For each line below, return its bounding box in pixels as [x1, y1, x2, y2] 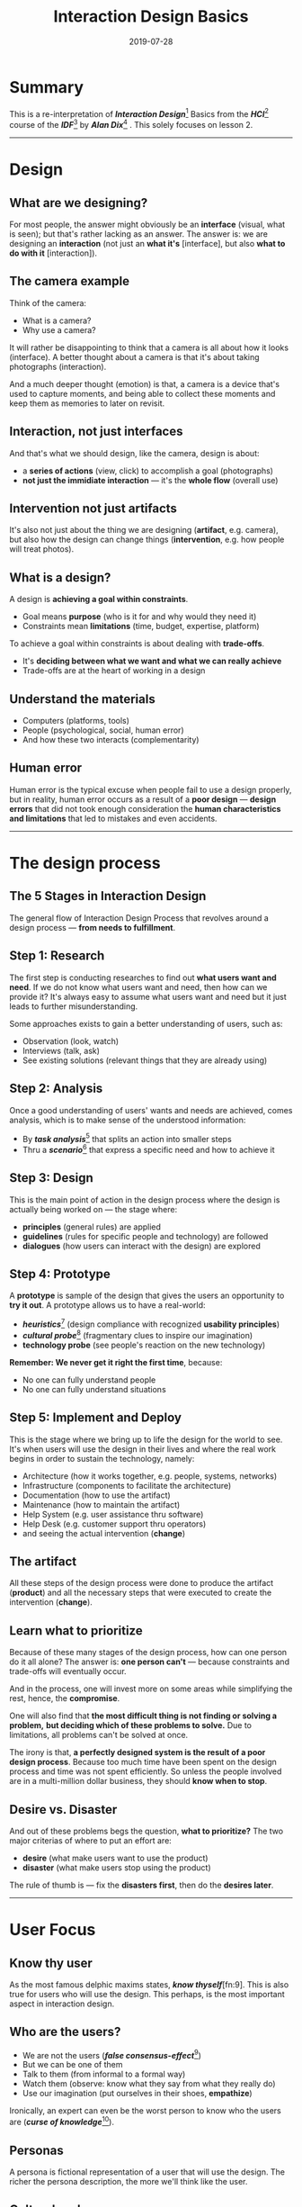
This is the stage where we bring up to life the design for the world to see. [9, 1434, 283, 1445]
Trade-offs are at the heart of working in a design [22, 665, 206, 676]
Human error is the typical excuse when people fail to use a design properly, [9, 784, 292, 795]
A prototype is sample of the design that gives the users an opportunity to [9, 1290, 285, 1302]
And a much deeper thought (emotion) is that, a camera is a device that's [9, 378, 280, 389]
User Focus [9, 1920, 96, 1941]
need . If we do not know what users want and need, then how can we [9, 981, 268, 992]
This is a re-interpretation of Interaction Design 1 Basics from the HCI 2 [9, 106, 270, 119]
